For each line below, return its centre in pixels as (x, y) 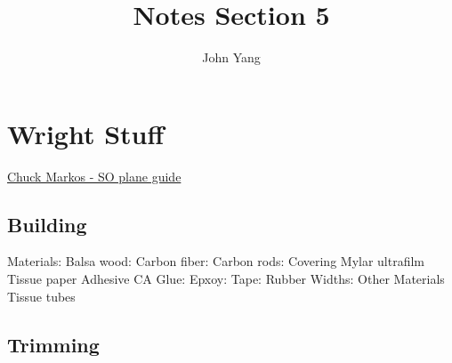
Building (47, 224)
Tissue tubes (41, 296)
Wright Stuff (86, 133)
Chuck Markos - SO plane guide (94, 176)
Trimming (53, 344)
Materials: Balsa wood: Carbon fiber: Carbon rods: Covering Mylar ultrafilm (216, 261)
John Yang (231, 57)
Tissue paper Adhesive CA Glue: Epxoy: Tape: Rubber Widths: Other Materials (226, 279)
